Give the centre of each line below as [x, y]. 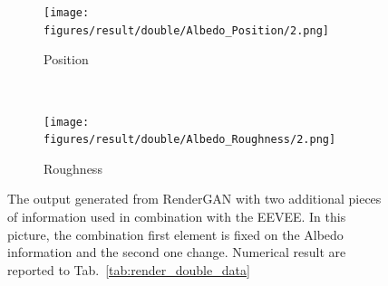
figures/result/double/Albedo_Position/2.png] [186, 30]
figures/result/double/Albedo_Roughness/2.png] [190, 140]
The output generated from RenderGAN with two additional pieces [194, 199]
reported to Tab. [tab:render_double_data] [129, 269]
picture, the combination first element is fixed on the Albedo [175, 234]
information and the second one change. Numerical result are [177, 252]
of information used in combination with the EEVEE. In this [177, 216]
